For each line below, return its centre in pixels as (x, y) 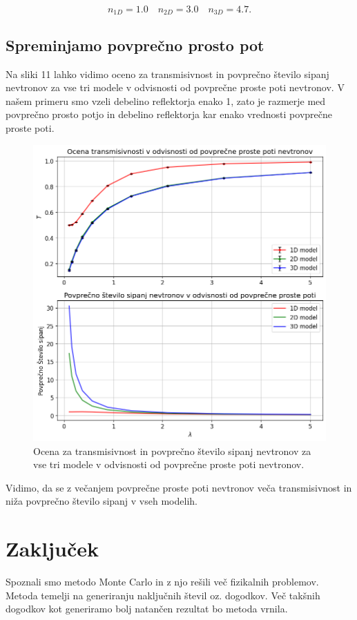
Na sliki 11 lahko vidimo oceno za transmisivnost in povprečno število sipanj (167, 74)
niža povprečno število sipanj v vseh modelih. (102, 501)
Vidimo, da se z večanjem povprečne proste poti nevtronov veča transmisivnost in (179, 487)
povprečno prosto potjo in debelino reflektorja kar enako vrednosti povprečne (169, 114)
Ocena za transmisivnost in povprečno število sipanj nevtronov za (172, 451)
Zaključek (52, 549)
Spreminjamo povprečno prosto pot (135, 45)
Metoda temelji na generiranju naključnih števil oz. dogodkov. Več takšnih (163, 595)
